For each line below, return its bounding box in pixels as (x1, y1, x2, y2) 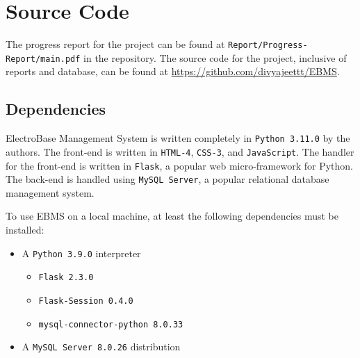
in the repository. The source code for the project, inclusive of (83, 50, 347, 65)
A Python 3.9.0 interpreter (22, 245, 141, 260)
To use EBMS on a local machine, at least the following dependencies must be (6, 209, 338, 223)
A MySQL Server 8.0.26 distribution (22, 339, 181, 354)
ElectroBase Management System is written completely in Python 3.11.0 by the (6, 131, 350, 145)
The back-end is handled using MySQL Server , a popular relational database (6, 172, 329, 186)
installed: (6, 222, 44, 237)
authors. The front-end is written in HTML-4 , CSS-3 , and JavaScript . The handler (6, 144, 354, 158)
